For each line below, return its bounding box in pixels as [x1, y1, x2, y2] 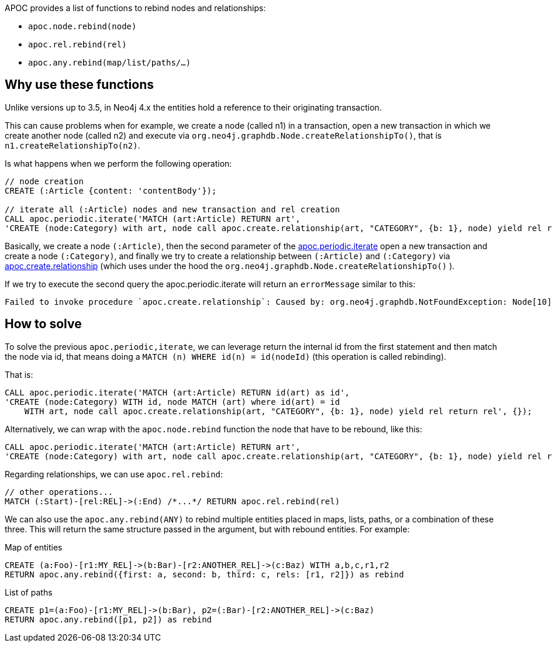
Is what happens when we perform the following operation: [5, 158, 232, 168]
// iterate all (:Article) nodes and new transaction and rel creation [5, 204, 340, 214]
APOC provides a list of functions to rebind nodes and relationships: [5, 3, 266, 13]
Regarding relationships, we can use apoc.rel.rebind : [5, 469, 223, 479]
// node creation [5, 176, 84, 186]
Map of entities [5, 542, 63, 552]
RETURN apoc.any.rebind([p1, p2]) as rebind [5, 614, 212, 624]
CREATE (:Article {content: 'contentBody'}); [5, 185, 217, 195]
